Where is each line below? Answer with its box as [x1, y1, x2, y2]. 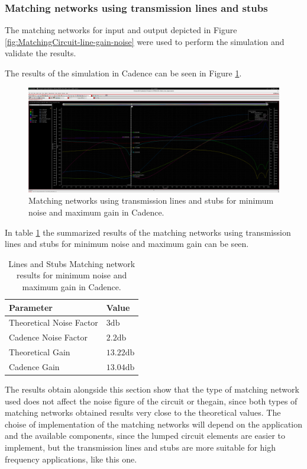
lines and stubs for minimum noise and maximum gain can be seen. [5, 237, 249, 250]
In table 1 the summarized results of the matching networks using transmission [5, 226, 291, 238]
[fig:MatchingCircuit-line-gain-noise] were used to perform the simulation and [5, 35, 285, 47]
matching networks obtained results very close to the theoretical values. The [5, 406, 281, 419]
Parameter [9, 301, 53, 313]
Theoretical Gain [9, 346, 70, 358]
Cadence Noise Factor [9, 331, 88, 343]
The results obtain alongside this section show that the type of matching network [5, 383, 299, 396]
